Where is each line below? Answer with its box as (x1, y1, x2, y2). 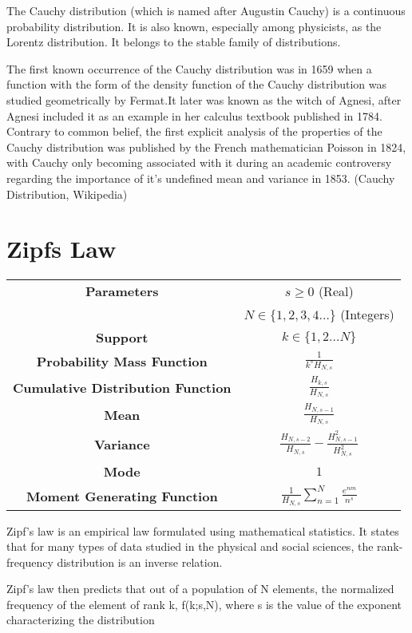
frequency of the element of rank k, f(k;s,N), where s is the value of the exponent (6, 595, 402, 612)
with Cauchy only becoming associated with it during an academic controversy (6, 154, 392, 171)
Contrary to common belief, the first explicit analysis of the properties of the (6, 123, 382, 140)
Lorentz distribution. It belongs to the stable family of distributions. (6, 34, 341, 50)
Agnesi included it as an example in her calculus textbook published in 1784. (6, 107, 382, 124)
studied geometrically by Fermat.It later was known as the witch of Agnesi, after (6, 91, 402, 108)
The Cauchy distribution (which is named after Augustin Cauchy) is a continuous (6, 2, 406, 18)
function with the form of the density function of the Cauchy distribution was (6, 76, 386, 93)
